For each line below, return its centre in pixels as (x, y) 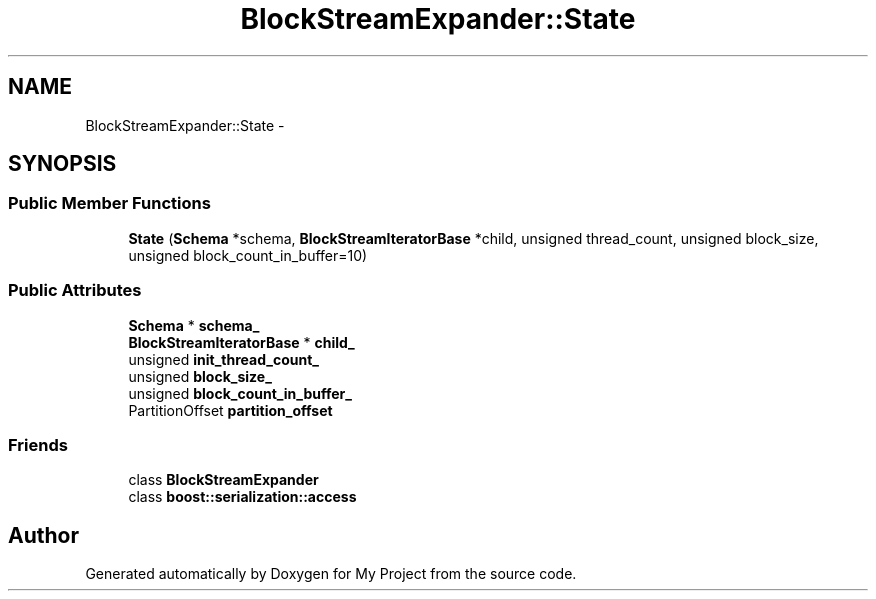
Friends (38, 444)
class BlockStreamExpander (223, 480)
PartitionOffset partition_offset (230, 410)
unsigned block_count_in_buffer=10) (248, 255)
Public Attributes (75, 290)
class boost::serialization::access (242, 497)
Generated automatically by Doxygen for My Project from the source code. (331, 574)
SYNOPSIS (62, 164)
